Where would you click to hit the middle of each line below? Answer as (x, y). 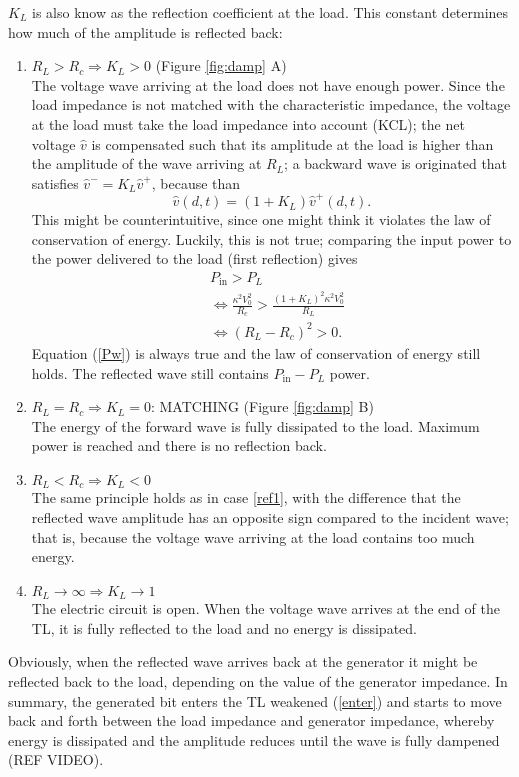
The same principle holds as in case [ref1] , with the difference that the (246, 497)
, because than (196, 182)
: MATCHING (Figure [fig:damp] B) (262, 406)
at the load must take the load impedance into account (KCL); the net (248, 123)
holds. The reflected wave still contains (150, 372)
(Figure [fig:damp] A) (221, 65)
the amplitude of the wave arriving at (146, 163)
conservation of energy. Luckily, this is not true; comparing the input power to (271, 238)
